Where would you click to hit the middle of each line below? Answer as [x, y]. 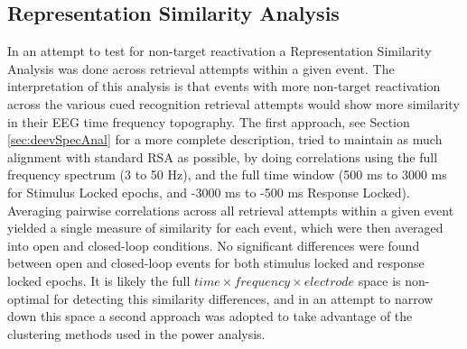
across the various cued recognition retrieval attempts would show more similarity [233, 103]
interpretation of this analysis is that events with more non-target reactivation [224, 86]
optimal [28, 298]
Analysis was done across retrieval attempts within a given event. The [201, 68]
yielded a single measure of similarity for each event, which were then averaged [225, 228]
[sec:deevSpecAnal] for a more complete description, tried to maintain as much [225, 139]
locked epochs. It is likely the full [99, 280]
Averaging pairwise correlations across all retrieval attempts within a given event [231, 210]
